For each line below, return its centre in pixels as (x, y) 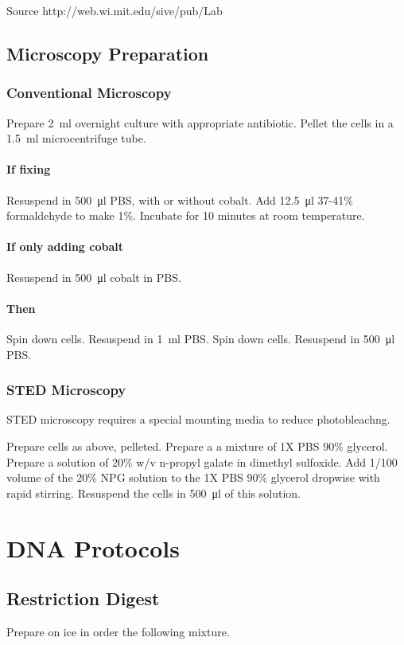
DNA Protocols (93, 547)
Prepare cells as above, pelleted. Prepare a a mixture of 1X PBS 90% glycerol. (197, 446)
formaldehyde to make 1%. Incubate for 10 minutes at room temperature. (186, 215)
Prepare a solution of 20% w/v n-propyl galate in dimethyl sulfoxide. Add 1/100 (202, 461)
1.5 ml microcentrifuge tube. (76, 138)
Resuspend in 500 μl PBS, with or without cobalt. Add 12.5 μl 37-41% (180, 199)
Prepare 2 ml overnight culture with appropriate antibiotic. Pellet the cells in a (200, 122)
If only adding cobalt (65, 246)
